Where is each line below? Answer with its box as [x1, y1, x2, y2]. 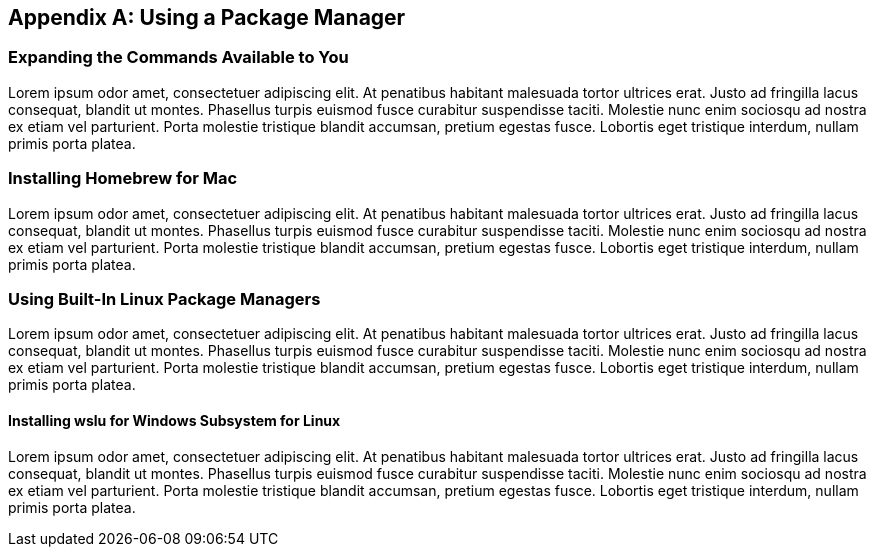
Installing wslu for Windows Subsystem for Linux [8, 411, 341, 429]
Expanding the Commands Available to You [8, 47, 349, 68]
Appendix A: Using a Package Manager [8, 5, 406, 30]
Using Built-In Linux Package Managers [8, 288, 321, 309]
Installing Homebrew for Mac [8, 168, 238, 189]
